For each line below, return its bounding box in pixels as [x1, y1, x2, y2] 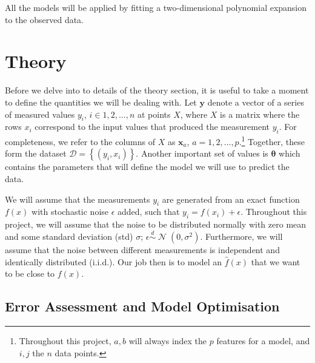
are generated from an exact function [162, 192, 300, 205]
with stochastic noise [31, 205, 109, 218]
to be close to [5, 267, 55, 280]
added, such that [118, 205, 180, 218]
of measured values [5, 107, 75, 120]
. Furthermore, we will [200, 229, 283, 242]
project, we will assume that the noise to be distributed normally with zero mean [5, 218, 307, 231]
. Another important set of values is [136, 147, 268, 160]
